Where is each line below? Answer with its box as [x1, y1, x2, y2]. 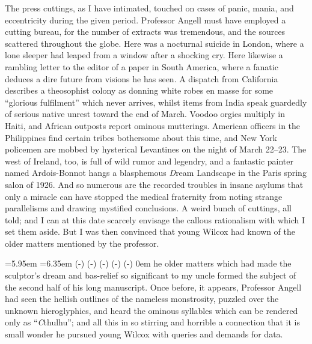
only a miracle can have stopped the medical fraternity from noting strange [5, 190, 283, 202]
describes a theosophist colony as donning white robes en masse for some [5, 84, 274, 97]
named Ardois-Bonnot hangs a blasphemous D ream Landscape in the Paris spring [5, 166, 307, 179]
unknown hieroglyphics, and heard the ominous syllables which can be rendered [5, 304, 298, 316]
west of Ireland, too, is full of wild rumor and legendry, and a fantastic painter [5, 154, 293, 167]
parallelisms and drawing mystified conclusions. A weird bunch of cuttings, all [5, 202, 292, 214]
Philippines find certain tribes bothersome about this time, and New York [5, 131, 277, 143]
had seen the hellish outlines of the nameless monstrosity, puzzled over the [5, 292, 279, 305]
